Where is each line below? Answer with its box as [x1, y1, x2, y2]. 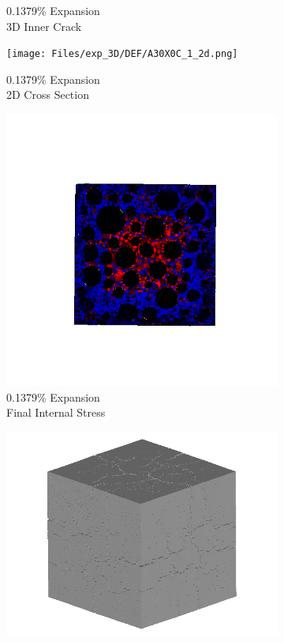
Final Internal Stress [6, 404, 106, 421]
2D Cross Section [6, 86, 89, 103]
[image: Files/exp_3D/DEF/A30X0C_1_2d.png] [6, 48, 238, 60]
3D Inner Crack [6, 17, 82, 34]
